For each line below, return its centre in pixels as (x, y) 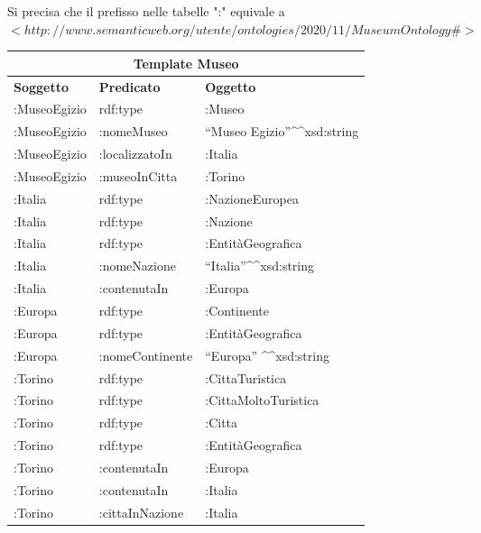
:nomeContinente (146, 355)
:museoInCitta (138, 175)
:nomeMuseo (133, 131)
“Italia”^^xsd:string (260, 266)
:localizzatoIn (135, 154)
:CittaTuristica (246, 377)
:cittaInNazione (141, 512)
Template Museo (186, 63)
